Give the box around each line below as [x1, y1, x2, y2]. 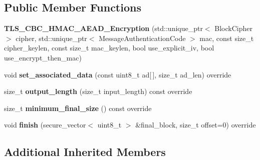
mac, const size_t [199, 32, 254, 43]
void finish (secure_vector [4, 119, 86, 130]
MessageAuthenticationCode [99, 32, 186, 43]
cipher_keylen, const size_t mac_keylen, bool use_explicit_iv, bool [4, 42, 214, 53]
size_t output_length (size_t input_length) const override [4, 86, 192, 96]
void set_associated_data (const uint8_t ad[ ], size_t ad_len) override [4, 69, 231, 79]
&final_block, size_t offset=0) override [135, 119, 256, 130]
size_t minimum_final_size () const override [4, 102, 152, 113]
